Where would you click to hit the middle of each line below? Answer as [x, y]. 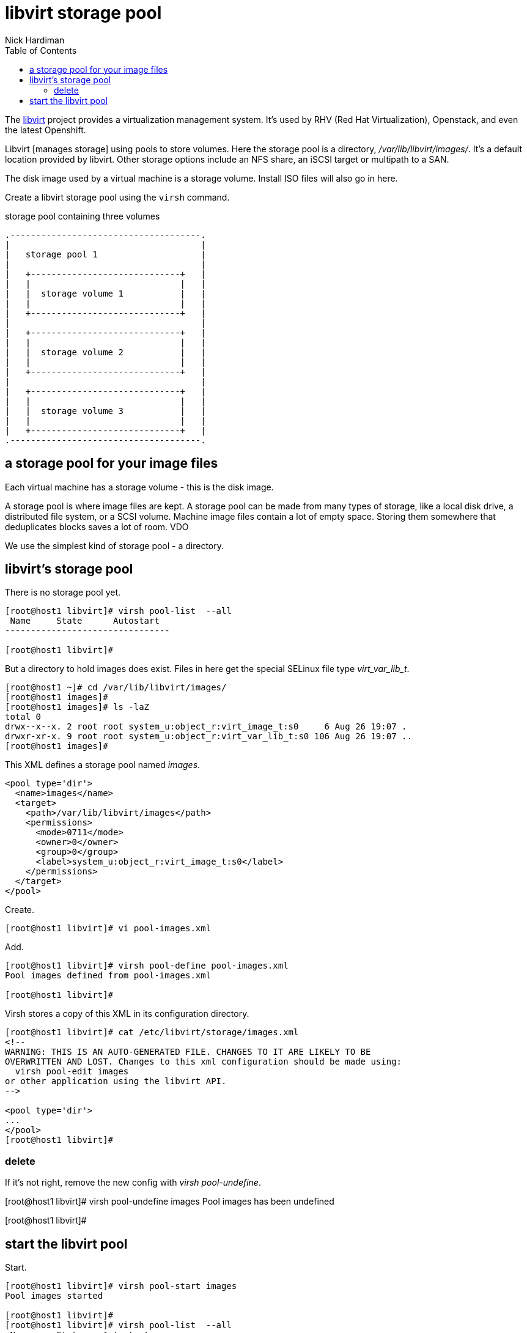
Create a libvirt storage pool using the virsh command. [117, 197]
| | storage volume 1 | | [105, 293]
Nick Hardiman [35, 40]
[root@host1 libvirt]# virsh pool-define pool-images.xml [147, 966]
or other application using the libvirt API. [116, 1081]
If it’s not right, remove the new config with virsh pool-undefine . [133, 1183]
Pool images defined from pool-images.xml [108, 976]
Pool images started [54, 1296]
